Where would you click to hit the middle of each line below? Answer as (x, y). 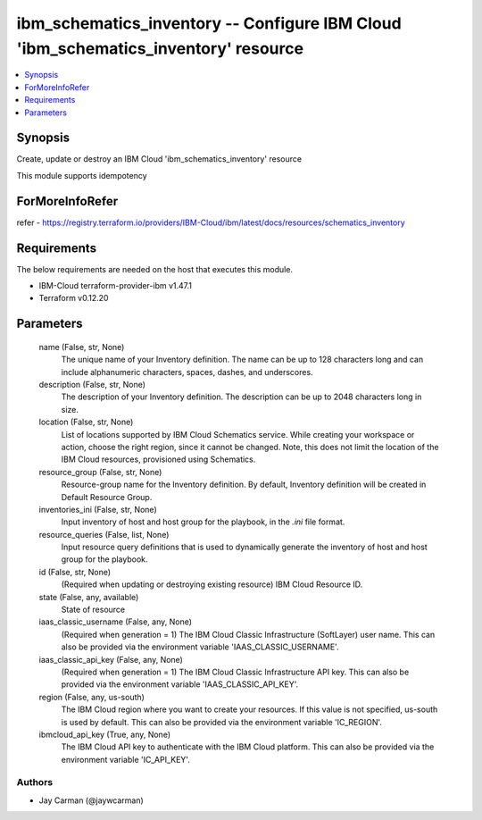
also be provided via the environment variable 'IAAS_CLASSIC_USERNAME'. (200, 647)
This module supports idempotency (82, 175)
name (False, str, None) (82, 347)
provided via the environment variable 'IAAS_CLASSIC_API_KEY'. (180, 684)
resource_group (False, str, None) (100, 472)
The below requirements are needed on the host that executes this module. (155, 269)
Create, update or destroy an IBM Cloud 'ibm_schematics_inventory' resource (159, 159)
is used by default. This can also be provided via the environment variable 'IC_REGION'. (222, 722)
